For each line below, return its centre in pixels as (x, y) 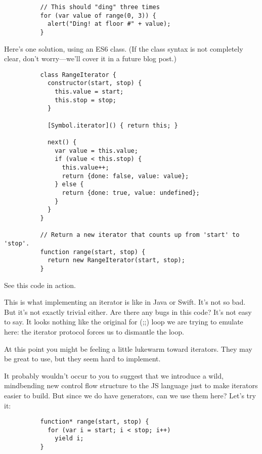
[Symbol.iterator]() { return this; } (113, 125)
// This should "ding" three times (100, 7)
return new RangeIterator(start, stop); (116, 260)
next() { (62, 142)
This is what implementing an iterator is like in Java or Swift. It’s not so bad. (125, 302)
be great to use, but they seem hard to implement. (82, 359)
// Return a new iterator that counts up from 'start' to (140, 235)
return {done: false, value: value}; (125, 176)
